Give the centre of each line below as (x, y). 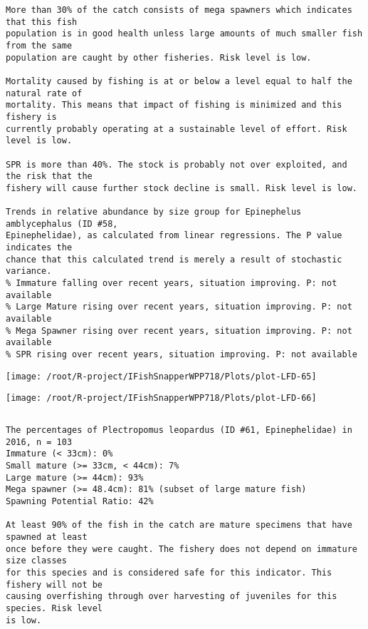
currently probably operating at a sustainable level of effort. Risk (177, 129)
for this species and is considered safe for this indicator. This (169, 572)
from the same (39, 45)
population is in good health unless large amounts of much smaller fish (184, 34)
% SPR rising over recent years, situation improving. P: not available (182, 355)
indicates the (39, 248)
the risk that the (49, 177)
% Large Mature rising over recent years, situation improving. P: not (179, 307)
